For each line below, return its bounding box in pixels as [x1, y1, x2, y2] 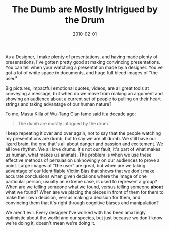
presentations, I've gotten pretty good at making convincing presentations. [5, 59, 160, 65]
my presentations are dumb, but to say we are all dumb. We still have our [5, 135, 156, 141]
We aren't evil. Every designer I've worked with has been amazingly [5, 209, 146, 215]
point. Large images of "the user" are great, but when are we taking [5, 162, 146, 168]
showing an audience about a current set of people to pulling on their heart [5, 96, 161, 102]
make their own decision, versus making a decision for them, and [5, 194, 141, 200]
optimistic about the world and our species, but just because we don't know [5, 215, 163, 221]
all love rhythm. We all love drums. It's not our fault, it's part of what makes [5, 146, 161, 152]
